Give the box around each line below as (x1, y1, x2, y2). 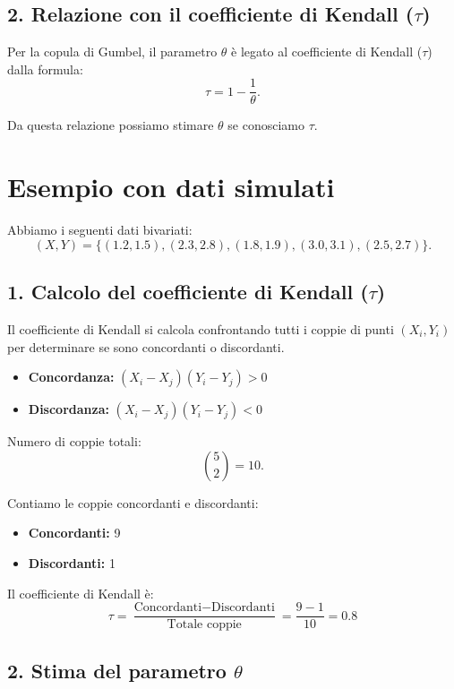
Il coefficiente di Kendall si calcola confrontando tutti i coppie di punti (7, 319, 394, 338)
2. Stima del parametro (7, 656, 227, 684)
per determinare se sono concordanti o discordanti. (7, 337, 285, 356)
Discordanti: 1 (28, 553, 116, 572)
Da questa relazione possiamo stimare (7, 116, 214, 134)
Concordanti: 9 (28, 523, 121, 542)
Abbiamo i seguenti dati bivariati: (7, 220, 193, 239)
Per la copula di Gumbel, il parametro (7, 42, 218, 61)
